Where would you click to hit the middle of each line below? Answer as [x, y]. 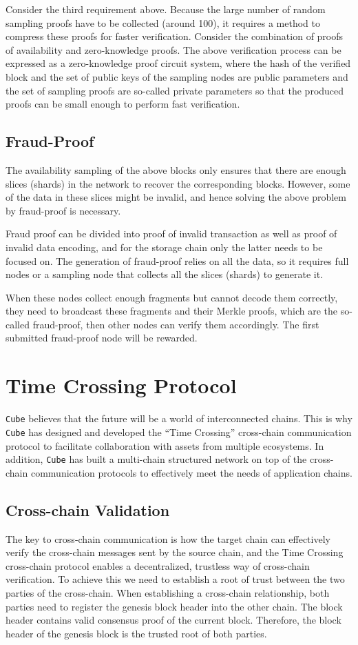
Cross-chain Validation [88, 509]
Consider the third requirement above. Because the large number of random [166, 9]
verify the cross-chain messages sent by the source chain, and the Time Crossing [175, 552]
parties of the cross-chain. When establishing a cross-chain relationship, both [168, 592]
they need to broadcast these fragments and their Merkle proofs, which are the [171, 311]
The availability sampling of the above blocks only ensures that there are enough [176, 169]
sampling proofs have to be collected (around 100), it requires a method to [163, 22]
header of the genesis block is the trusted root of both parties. [136, 633]
